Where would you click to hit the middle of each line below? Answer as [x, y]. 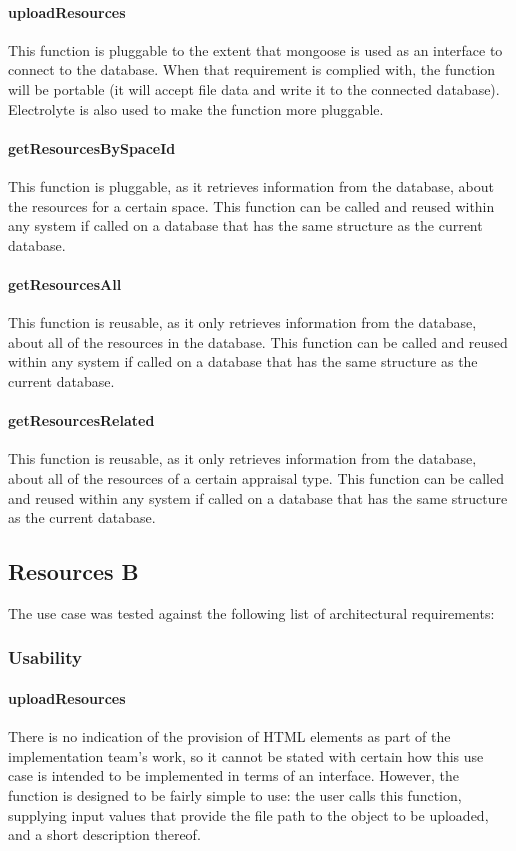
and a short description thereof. [104, 834]
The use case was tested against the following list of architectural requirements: [251, 612]
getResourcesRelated [81, 420]
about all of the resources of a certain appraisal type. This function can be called [256, 477]
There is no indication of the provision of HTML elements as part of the [229, 736]
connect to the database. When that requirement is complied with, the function [252, 69]
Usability [45, 657]
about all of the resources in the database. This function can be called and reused [258, 341]
